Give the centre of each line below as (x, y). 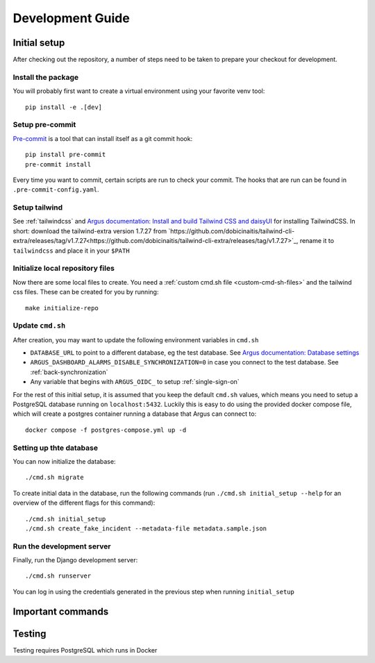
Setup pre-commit (44, 125)
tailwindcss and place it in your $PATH (71, 251)
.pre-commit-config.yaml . (56, 190)
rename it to (317, 241)
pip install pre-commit (66, 155)
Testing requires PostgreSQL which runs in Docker (85, 650)
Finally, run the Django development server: (75, 560)
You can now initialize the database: (64, 461)
